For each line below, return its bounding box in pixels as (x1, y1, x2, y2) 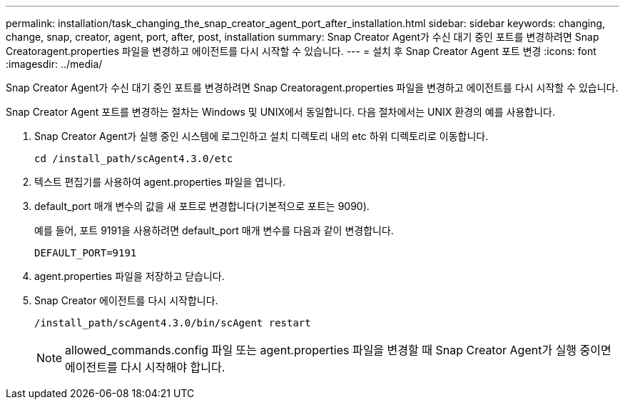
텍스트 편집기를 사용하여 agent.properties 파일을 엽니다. (34, 176, 285, 188)
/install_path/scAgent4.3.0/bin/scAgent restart (34, 317, 311, 329)
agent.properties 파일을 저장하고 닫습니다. (34, 270, 225, 282)
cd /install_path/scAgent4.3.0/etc (34, 153, 233, 164)
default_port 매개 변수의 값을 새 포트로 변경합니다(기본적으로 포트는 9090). (34, 200, 370, 212)
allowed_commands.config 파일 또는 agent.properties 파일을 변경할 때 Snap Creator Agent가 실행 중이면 (65, 343, 611, 357)
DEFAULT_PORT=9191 (34, 247, 137, 259)
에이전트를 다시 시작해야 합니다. (65, 360, 225, 374)
